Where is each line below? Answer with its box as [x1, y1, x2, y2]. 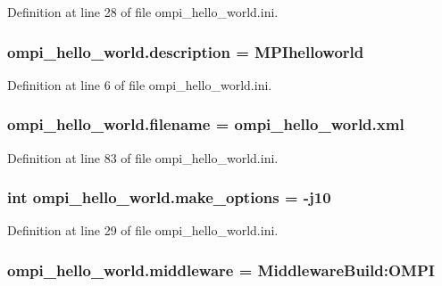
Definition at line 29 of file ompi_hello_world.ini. [7, 221, 279, 240]
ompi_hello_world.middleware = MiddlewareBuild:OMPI [7, 258, 435, 281]
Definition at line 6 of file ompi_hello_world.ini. [7, 75, 272, 94]
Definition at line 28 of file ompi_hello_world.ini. [7, 3, 279, 20]
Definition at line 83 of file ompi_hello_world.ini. [7, 148, 279, 167]
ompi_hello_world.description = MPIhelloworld [7, 40, 364, 62]
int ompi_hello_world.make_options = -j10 [7, 186, 331, 208]
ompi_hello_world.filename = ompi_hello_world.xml [7, 113, 404, 135]
